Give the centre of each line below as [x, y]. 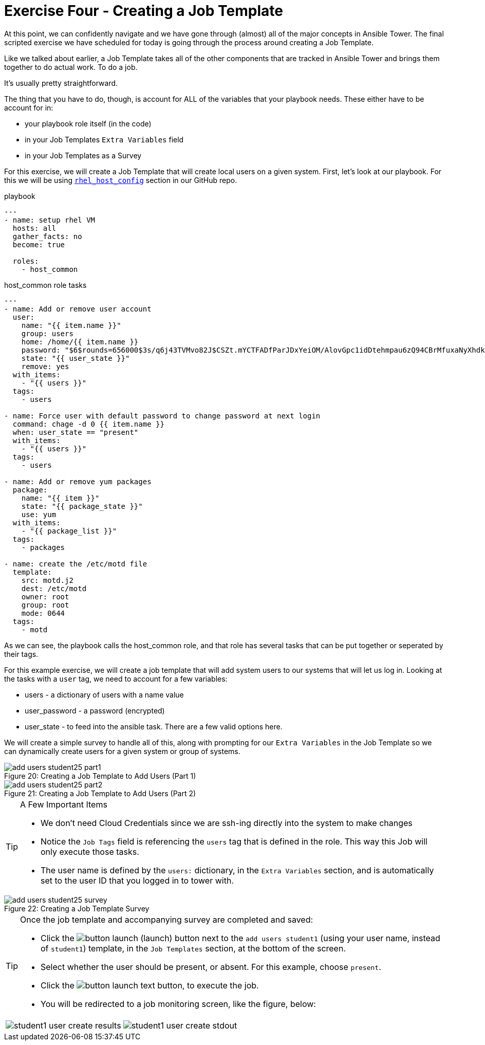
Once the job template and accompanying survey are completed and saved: [167, 919]
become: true [39, 244]
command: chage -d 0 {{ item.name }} [88, 424]
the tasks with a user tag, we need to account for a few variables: [116, 679]
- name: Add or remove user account [78, 309]
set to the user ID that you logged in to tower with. [137, 880]
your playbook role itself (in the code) [88, 123]
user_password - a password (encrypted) [95, 710]
